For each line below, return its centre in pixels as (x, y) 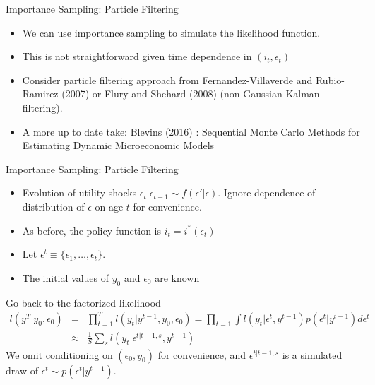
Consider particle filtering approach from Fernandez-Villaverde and (167, 79)
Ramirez (40, 94)
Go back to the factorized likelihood (83, 302)
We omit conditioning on (59, 354)
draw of (22, 370)
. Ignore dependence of (267, 192)
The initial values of (65, 277)
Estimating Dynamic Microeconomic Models (118, 145)
